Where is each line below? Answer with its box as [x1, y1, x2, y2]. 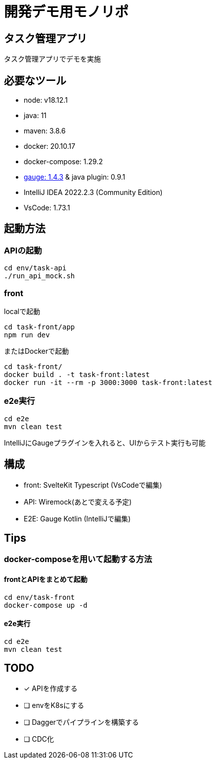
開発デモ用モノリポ [4, 3, 129, 20]
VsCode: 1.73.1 [24, 203, 70, 212]
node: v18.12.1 [24, 96, 68, 105]
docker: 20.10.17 [24, 142, 76, 151]
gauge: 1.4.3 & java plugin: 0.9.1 [24, 173, 126, 182]
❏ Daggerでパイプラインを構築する [24, 717, 139, 726]
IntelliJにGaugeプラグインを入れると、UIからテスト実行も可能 [4, 438, 206, 447]
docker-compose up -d [4, 601, 87, 609]
